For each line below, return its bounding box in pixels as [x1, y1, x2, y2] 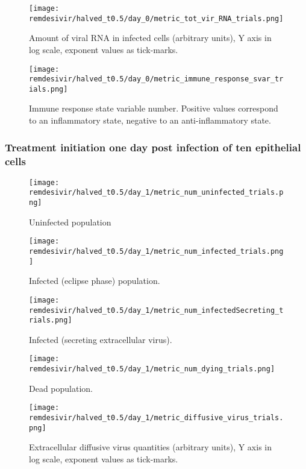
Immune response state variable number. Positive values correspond [29, 102, 278, 115]
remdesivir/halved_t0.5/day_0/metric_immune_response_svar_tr [29, 75, 284, 84]
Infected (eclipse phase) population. [29, 274, 160, 287]
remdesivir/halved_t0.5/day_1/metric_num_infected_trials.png [29, 247, 284, 256]
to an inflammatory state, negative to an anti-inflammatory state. [29, 114, 271, 127]
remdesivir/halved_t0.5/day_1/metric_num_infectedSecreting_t [29, 306, 284, 315]
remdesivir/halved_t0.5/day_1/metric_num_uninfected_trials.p [29, 188, 284, 197]
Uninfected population [29, 215, 111, 228]
